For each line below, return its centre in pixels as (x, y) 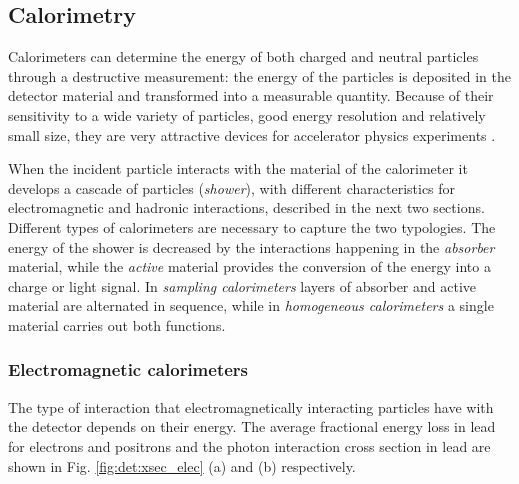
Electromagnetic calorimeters (128, 369)
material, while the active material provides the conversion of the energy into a (249, 266)
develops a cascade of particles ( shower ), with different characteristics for (232, 187)
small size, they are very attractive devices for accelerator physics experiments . (252, 134)
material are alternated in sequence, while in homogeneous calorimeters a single (251, 305)
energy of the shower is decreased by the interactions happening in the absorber (251, 246)
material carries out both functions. (117, 324)
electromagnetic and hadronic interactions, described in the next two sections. (246, 207)
